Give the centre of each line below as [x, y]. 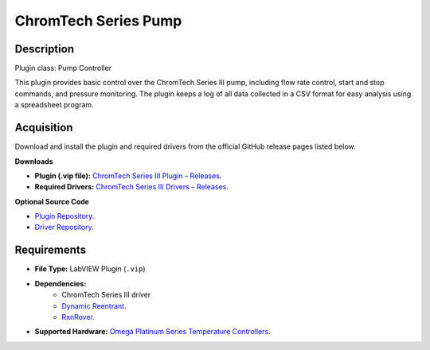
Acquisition [44, 128]
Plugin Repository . [64, 216]
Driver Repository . [64, 227]
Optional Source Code [52, 201]
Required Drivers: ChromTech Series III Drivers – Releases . [131, 187]
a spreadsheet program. [55, 105]
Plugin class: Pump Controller [63, 68]
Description [45, 49]
